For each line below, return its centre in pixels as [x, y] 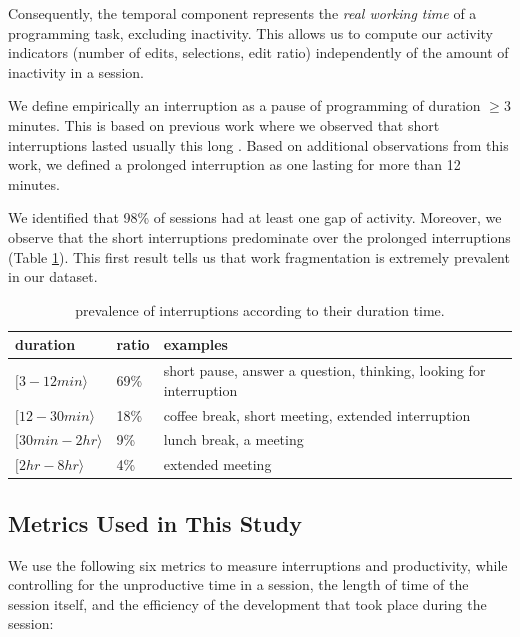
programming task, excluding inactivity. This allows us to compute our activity [251, 32]
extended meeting [217, 464]
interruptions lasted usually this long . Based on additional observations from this [258, 144]
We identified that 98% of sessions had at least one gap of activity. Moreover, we [255, 217]
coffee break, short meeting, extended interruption [317, 414]
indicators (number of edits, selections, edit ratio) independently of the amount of [258, 52]
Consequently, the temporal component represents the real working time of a [242, 13]
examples [195, 344]
